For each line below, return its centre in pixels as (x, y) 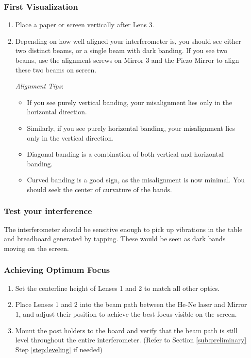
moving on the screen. (36, 248)
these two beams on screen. (56, 69)
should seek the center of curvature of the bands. (100, 189)
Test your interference (48, 211)
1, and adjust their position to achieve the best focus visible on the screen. (126, 313)
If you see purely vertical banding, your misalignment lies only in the (129, 102)
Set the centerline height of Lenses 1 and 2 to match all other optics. (117, 288)
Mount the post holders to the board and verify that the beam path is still (126, 330)
